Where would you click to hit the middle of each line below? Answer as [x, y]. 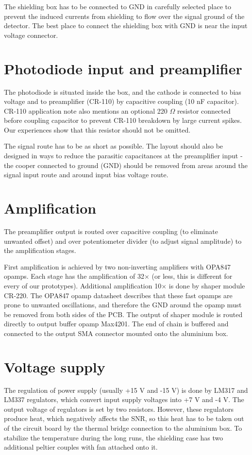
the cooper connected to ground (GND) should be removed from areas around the [126, 165]
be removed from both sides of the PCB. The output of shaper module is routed [123, 314]
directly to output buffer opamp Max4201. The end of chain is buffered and [116, 324]
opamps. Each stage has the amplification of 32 [74, 276]
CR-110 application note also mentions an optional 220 [86, 110]
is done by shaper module [207, 285]
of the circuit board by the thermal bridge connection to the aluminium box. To [123, 428]
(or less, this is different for [192, 276]
